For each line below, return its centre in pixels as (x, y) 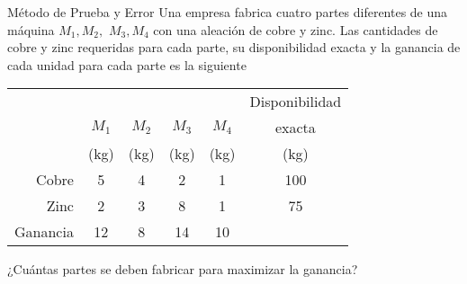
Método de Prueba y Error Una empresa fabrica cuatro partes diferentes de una (228, 12)
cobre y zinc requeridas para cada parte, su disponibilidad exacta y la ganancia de (234, 47)
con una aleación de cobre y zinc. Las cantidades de (296, 29)
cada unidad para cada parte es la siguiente (127, 64)
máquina (31, 29)
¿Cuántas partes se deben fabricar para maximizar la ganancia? (183, 269)
